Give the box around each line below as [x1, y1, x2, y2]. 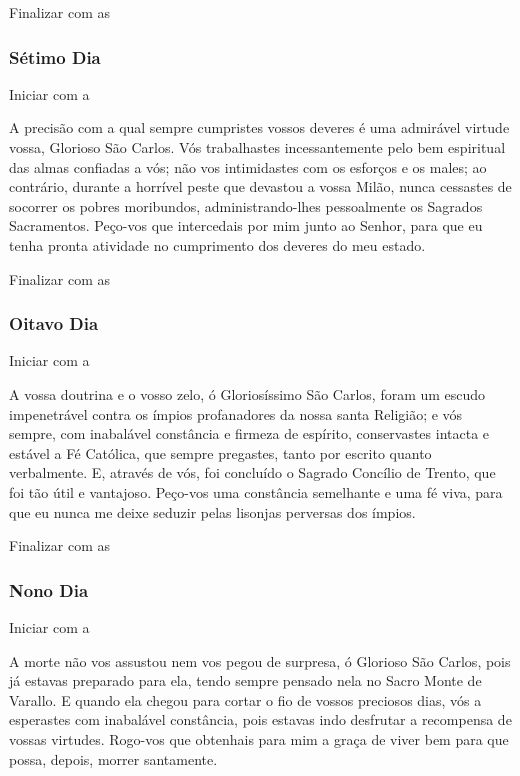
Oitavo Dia [9, 311, 99, 336]
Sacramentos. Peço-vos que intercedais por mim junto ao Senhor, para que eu [9, 215, 483, 236]
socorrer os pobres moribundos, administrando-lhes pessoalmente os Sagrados [9, 195, 483, 216]
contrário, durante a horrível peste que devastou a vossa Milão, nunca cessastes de [9, 176, 512, 197]
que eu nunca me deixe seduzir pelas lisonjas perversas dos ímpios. [9, 501, 416, 522]
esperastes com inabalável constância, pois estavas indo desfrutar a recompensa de [9, 709, 512, 730]
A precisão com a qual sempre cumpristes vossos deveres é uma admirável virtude [9, 117, 510, 138]
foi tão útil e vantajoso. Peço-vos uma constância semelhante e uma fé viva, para [9, 481, 503, 502]
